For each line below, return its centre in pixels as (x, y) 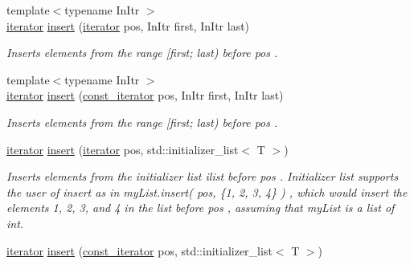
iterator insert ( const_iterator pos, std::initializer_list (139, 250)
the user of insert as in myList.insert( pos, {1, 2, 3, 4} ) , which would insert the (207, 192)
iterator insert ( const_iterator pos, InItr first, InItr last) (145, 95)
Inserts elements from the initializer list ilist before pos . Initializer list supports (203, 176)
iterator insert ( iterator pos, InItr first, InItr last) (128, 25)
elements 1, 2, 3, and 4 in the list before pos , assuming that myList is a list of (201, 208)
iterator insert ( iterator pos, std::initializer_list (123, 149)
